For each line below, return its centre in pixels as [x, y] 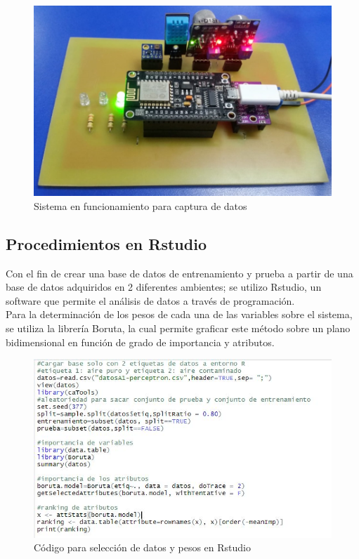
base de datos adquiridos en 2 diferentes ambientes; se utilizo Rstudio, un [164, 287]
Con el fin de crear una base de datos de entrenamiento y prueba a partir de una [179, 273]
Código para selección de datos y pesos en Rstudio [142, 547]
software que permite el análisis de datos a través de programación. [150, 300]
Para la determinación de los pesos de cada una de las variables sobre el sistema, [179, 314]
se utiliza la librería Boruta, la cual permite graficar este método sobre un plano [178, 328]
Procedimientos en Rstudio [106, 243]
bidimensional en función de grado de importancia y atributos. [140, 342]
